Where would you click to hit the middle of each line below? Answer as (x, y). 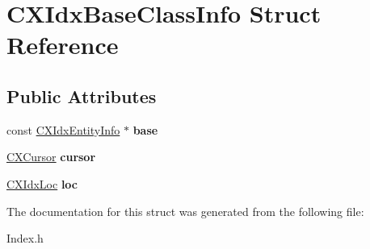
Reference (63, 45)
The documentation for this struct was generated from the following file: (185, 211)
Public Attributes (82, 95)
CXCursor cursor (51, 157)
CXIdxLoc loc (42, 183)
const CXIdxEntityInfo (63, 129)
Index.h (25, 238)
